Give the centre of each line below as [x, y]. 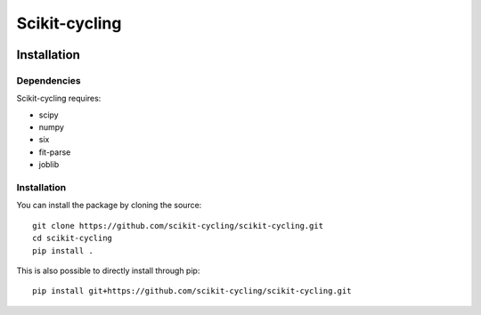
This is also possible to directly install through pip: [108, 271]
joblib [49, 165]
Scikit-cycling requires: [59, 99]
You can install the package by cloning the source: [109, 206]
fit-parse [55, 152]
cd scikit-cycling [73, 238]
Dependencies [49, 80]
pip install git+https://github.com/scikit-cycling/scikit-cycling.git [192, 291]
